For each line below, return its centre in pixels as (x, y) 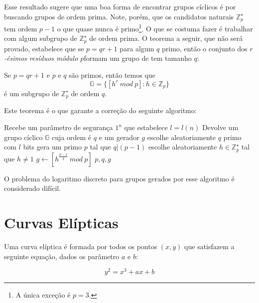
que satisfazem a (209, 246)
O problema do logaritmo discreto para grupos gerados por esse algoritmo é (119, 178)
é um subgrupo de (32, 93)
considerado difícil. (33, 188)
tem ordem (21, 28)
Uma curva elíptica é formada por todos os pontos (81, 246)
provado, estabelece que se (44, 48)
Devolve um (220, 127)
